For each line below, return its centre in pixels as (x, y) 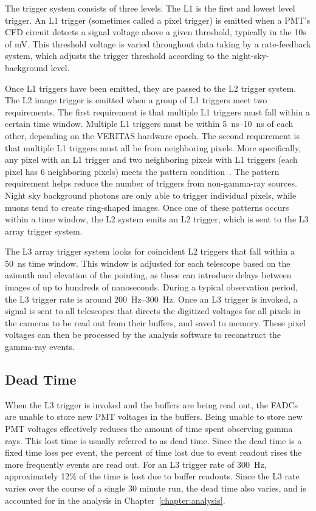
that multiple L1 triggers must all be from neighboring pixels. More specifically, (153, 147)
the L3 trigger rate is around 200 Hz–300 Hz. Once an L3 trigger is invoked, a (151, 299)
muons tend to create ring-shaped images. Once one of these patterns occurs (147, 207)
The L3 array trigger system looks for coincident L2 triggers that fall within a (150, 251)
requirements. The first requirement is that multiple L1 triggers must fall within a (158, 111)
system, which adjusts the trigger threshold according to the (117, 56)
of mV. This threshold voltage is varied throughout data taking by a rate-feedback (158, 43)
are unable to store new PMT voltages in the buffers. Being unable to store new (154, 417)
